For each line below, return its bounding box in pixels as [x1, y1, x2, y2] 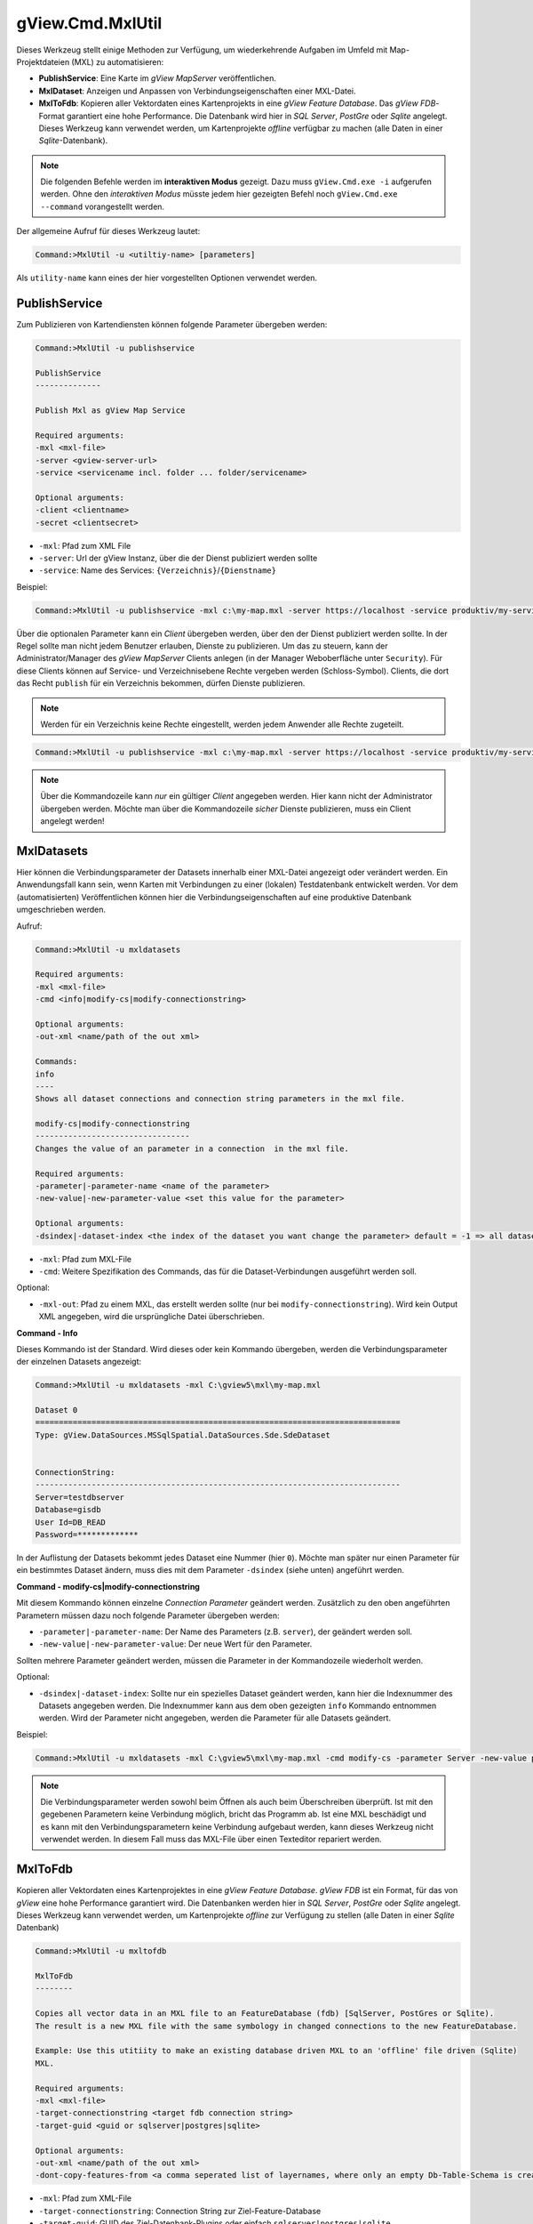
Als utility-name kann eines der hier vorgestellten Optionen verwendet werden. [16, 272, 318, 284]
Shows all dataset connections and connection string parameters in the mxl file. [35, 1094, 406, 1104]
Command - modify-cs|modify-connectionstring [16, 1581, 200, 1591]
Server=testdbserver [35, 1492, 124, 1503]
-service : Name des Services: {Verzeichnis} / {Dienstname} [38, 565, 277, 576]
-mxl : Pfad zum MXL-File [38, 1253, 132, 1264]
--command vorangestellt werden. [40, 201, 164, 212]
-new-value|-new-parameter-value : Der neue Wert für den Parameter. [38, 1639, 313, 1649]
